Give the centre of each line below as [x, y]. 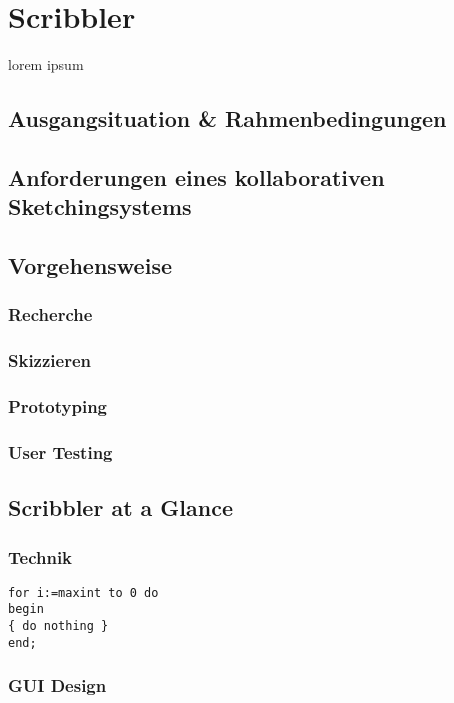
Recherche [50, 314]
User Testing [60, 451]
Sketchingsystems [100, 206]
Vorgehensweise [90, 265]
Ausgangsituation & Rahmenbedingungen [227, 118]
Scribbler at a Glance [120, 507]
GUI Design [57, 685]
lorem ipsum [46, 64]
